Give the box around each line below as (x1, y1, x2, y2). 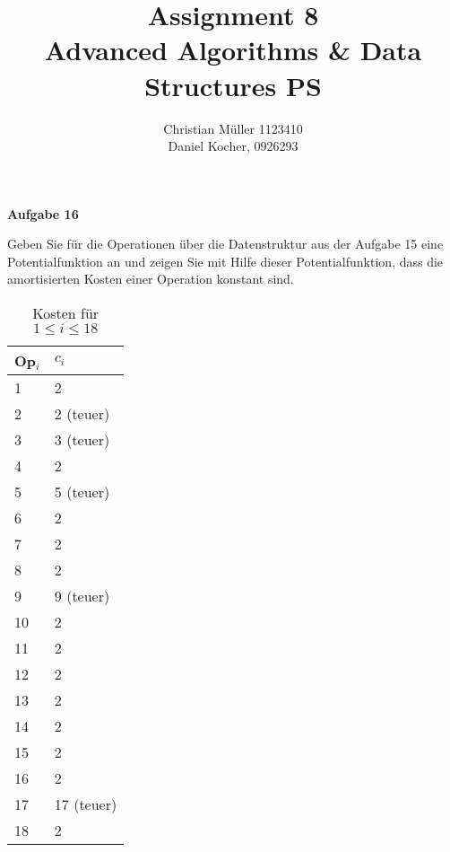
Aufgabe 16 (7, 204, 79, 223)
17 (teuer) (54, 794, 117, 815)
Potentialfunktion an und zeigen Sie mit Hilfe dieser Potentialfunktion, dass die (7, 251, 444, 270)
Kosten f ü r (32, 303, 100, 324)
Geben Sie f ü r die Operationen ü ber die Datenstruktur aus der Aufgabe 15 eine (7, 234, 444, 253)
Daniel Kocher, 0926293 (168, 136, 299, 155)
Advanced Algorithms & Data (44, 31, 422, 68)
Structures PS (144, 66, 322, 103)
